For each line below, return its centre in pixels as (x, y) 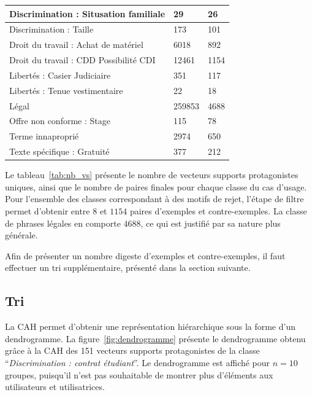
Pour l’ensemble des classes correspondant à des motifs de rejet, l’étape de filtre (154, 199)
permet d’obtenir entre (48, 210)
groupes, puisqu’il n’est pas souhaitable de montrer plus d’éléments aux (139, 374)
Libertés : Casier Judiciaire (60, 75)
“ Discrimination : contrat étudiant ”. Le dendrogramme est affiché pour (138, 362)
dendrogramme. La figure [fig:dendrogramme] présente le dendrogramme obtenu (155, 338)
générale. (21, 235)
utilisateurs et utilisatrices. (55, 387)
